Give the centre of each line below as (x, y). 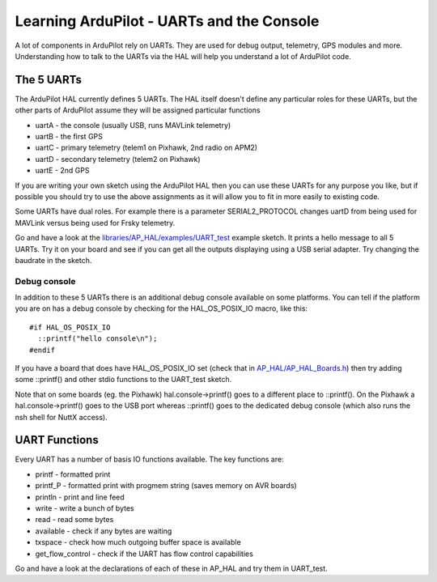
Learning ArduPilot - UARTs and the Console (167, 21)
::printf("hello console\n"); (98, 339)
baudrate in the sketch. (53, 260)
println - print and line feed (80, 497)
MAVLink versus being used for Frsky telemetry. (95, 223)
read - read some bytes (74, 520)
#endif (42, 350)
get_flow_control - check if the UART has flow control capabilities (144, 554)
